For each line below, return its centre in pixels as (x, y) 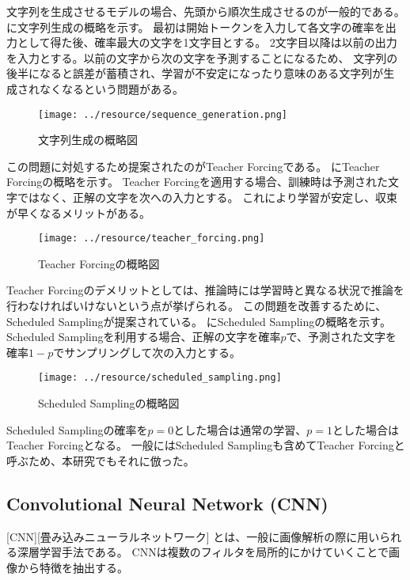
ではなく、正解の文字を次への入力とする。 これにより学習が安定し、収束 (207, 197)
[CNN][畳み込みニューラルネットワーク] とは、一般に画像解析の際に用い (193, 536)
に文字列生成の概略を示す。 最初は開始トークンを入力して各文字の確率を (196, 27)
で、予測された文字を (342, 337)
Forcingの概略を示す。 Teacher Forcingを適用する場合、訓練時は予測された (197, 182)
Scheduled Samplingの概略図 (109, 403)
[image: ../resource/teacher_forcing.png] (152, 239)
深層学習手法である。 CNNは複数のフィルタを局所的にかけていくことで (203, 552)
